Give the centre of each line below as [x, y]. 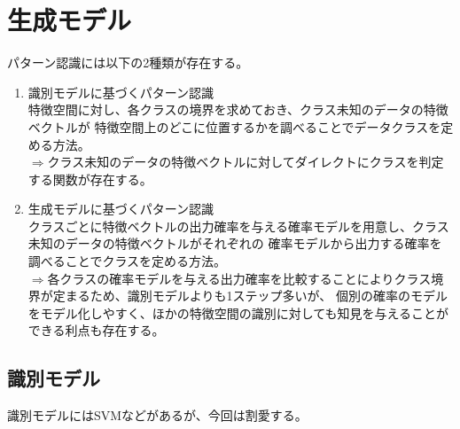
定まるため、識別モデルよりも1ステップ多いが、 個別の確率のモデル [250, 296]
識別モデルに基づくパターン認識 [121, 92]
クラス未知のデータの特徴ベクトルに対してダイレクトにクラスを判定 [246, 162]
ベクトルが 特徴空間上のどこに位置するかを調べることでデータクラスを [234, 126]
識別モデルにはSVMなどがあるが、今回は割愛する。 [157, 415]
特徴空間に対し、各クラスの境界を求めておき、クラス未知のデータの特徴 [238, 109]
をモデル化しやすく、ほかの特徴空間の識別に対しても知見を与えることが [238, 312]
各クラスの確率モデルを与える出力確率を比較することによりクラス [239, 278]
